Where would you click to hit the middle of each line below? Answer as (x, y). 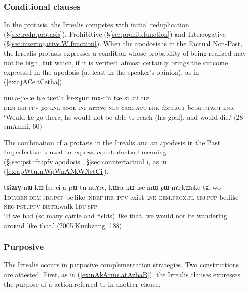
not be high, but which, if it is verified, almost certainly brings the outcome (116, 62)
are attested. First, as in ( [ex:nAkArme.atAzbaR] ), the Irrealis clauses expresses (122, 274)
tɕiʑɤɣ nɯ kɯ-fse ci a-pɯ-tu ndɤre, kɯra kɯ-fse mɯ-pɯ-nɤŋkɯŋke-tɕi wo (112, 187)
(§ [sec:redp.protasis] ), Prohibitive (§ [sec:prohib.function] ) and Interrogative (115, 34)
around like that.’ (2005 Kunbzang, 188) (63, 225)
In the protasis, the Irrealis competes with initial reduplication (96, 24)
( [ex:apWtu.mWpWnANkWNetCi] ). (56, 171)
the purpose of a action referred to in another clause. (82, 284)
